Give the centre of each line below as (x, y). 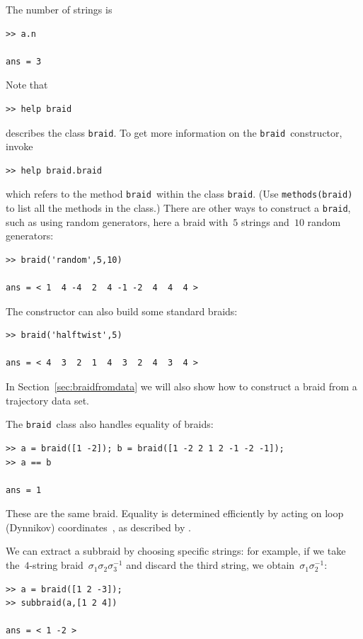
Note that (27, 85)
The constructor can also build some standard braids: (122, 311)
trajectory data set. (47, 400)
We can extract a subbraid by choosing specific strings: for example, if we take (176, 551)
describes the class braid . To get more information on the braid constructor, (174, 132)
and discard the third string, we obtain (211, 565)
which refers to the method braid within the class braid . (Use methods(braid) (179, 194)
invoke (19, 146)
